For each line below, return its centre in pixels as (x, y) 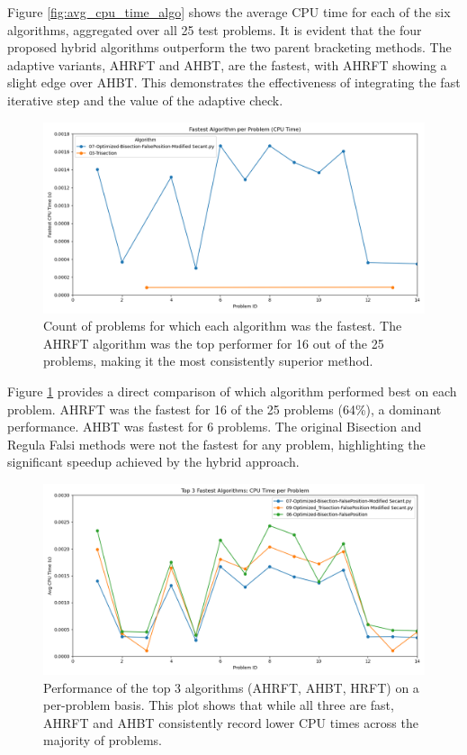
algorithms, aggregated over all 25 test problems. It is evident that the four (215, 29)
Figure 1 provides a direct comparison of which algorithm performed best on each (232, 391)
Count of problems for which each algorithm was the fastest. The (223, 326)
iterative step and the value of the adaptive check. (145, 100)
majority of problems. (103, 740)
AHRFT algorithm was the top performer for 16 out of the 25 (214, 343)
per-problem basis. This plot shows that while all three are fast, (219, 705)
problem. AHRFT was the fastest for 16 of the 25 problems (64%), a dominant (225, 409)
